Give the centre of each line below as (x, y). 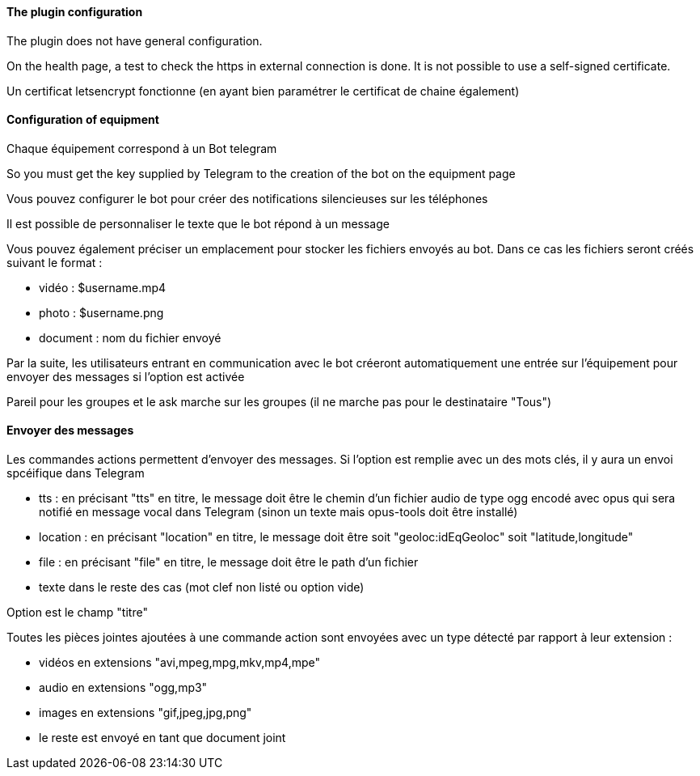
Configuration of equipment (83, 120)
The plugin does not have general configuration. (135, 40)
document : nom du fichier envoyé (130, 337)
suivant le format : (55, 262)
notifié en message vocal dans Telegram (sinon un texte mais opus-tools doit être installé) (278, 512)
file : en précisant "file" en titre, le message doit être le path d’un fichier (229, 562)
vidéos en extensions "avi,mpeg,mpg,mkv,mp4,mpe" (180, 663)
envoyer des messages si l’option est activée (126, 376)
